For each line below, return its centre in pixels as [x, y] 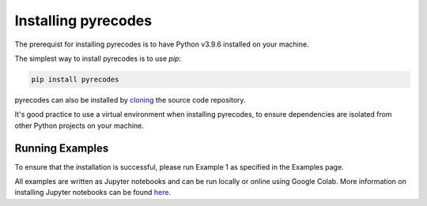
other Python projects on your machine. [79, 125]
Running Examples [62, 148]
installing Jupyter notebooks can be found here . [93, 193]
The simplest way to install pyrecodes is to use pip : [98, 58]
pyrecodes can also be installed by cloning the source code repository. [130, 99]
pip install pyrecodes [75, 79]
